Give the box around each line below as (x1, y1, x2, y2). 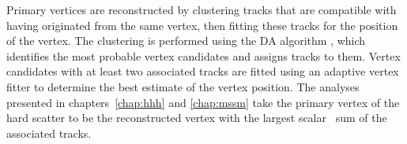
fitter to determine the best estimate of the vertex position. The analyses (6, 78, 360, 94)
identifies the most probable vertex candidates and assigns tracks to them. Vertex (6, 47, 401, 64)
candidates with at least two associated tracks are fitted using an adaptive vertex (6, 63, 399, 79)
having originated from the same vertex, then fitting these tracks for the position (6, 17, 398, 33)
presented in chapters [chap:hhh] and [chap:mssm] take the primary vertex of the (6, 94, 400, 110)
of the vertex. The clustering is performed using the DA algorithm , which (6, 32, 366, 49)
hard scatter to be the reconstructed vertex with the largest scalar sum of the (6, 109, 387, 126)
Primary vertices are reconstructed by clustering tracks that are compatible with (6, 2, 397, 17)
